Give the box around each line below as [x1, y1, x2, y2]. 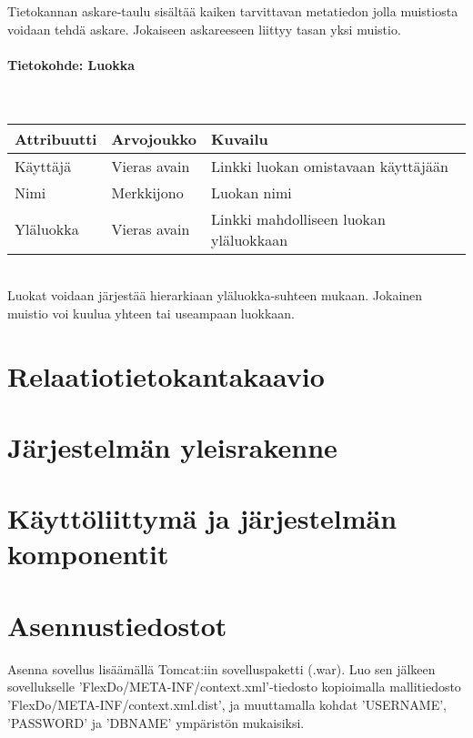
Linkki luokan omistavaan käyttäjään [211, 155, 448, 177]
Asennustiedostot [7, 606, 227, 643]
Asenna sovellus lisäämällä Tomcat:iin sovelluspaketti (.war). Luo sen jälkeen [7, 659, 436, 678]
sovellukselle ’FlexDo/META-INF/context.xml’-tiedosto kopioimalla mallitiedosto [7, 677, 461, 696]
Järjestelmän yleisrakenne [7, 428, 337, 465]
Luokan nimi [211, 181, 292, 203]
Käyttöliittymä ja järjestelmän [7, 500, 398, 537]
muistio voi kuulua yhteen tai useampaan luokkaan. [7, 303, 295, 322]
